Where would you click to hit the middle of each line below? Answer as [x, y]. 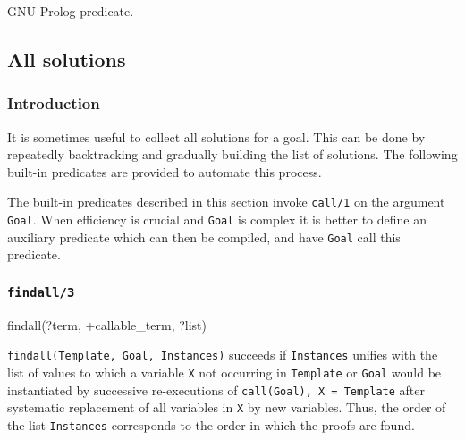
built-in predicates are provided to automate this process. [165, 171]
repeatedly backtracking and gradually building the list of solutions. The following [232, 154]
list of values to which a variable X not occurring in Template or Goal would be [224, 372]
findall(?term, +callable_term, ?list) [107, 324]
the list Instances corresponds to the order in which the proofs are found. [211, 424]
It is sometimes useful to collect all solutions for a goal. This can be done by [216, 136]
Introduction [54, 103]
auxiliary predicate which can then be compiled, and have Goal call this [204, 237]
